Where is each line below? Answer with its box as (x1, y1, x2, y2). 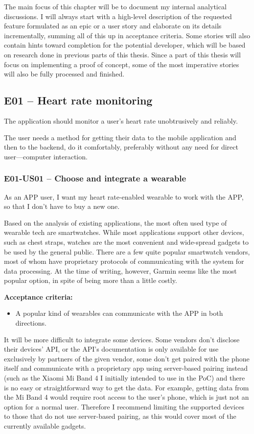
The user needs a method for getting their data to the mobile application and (4, 132, 236, 142)
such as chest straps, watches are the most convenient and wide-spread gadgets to (4, 236, 249, 247)
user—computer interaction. (4, 151, 88, 161)
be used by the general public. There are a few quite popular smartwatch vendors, (4, 246, 250, 256)
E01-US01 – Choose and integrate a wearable (4, 172, 186, 184)
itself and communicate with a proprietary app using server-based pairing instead (4, 363, 248, 373)
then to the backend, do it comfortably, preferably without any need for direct (4, 142, 238, 152)
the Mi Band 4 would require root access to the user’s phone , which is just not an (4, 392, 249, 402)
